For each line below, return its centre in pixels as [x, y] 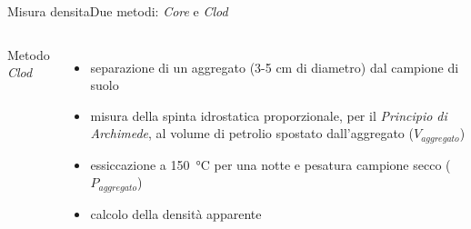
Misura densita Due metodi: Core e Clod [118, 11]
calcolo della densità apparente [176, 213]
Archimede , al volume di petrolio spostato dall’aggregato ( [252, 133]
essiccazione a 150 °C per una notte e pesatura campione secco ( [271, 164]
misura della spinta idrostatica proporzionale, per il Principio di [269, 115]
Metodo [29, 54]
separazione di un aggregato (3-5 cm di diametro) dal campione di [275, 67]
